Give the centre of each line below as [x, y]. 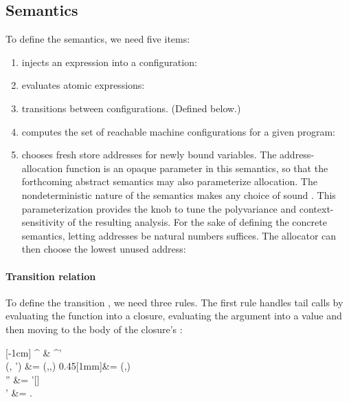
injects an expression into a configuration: [109, 62]
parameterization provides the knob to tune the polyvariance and [159, 208]
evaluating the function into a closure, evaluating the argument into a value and [174, 316]
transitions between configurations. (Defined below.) [131, 108]
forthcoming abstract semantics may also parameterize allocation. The [169, 181]
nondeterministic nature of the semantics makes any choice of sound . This [179, 194]
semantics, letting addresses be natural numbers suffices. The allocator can [179, 235]
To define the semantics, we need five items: [98, 39]
